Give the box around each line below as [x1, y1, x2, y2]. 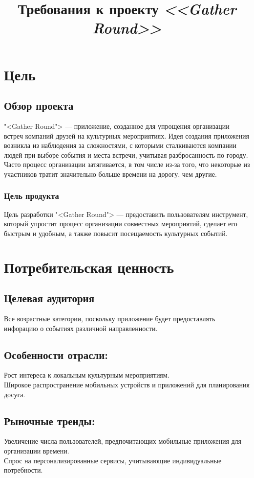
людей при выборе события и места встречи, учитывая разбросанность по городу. [4, 149, 248, 160]
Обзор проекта [4, 98, 74, 113]
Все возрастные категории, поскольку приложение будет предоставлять [4, 313, 215, 324]
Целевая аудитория [4, 290, 95, 306]
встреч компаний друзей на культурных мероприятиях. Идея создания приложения [4, 130, 249, 141]
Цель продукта [4, 190, 59, 202]
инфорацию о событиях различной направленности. [4, 323, 158, 333]
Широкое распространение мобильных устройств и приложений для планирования [4, 380, 250, 390]
